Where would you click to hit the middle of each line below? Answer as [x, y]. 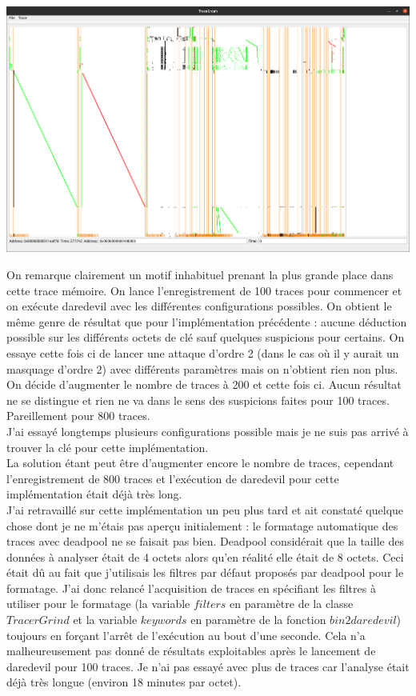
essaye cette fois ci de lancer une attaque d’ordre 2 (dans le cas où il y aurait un [203, 352]
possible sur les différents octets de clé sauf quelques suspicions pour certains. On [206, 337]
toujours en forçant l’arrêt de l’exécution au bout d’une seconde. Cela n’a [186, 635]
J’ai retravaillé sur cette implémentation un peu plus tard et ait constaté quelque [205, 509]
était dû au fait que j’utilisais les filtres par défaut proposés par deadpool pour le [205, 572]
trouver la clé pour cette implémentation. [108, 447]
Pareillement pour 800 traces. [78, 416]
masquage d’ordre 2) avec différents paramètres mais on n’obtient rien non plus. [202, 368]
